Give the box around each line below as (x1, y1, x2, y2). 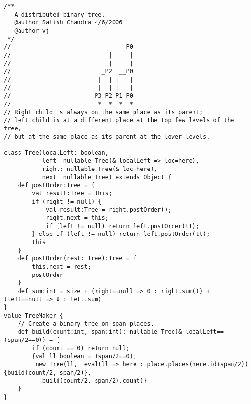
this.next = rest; (32, 263, 91, 270)
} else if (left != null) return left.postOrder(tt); (32, 231, 210, 238)
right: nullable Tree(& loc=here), (42, 166, 157, 173)
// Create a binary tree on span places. (18, 320, 154, 327)
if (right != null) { (32, 198, 102, 205)
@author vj (14, 27, 50, 34)
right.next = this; (45, 214, 109, 222)
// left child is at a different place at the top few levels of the (4, 117, 234, 124)
